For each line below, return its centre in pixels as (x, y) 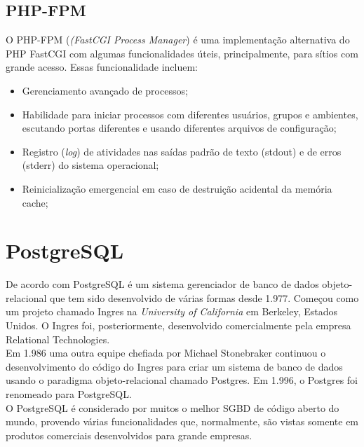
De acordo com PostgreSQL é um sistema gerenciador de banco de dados (162, 284)
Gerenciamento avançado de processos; (105, 90)
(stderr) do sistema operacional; (90, 165)
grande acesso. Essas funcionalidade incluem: (102, 67)
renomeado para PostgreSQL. (69, 394)
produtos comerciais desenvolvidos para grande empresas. (129, 435)
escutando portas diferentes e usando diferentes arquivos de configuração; (179, 128)
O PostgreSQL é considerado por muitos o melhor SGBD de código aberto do (173, 407)
